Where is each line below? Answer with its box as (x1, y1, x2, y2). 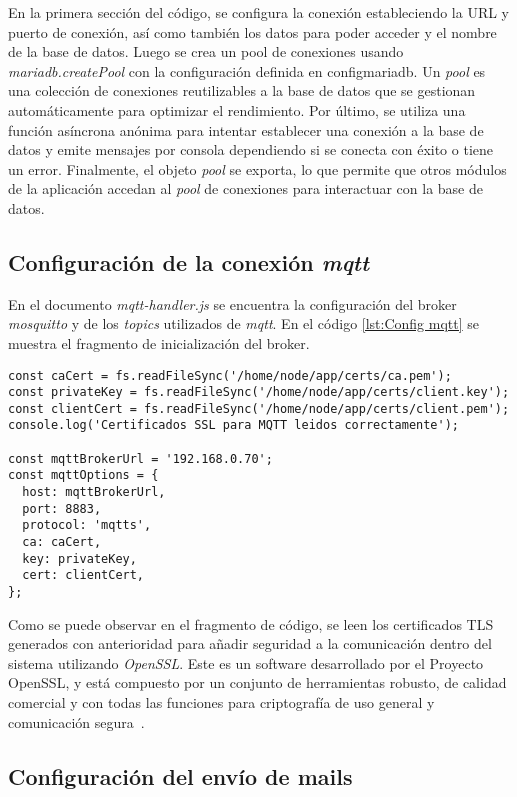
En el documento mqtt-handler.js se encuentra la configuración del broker (8, 293, 457, 314)
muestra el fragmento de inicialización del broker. (8, 332, 310, 353)
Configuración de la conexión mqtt (8, 246, 369, 277)
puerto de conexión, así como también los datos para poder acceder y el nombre (8, 21, 497, 42)
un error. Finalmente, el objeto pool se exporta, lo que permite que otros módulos (8, 158, 507, 179)
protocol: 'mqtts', (22, 518, 152, 533)
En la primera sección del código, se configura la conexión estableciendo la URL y (8, 2, 510, 22)
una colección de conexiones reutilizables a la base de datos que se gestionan (8, 80, 476, 101)
